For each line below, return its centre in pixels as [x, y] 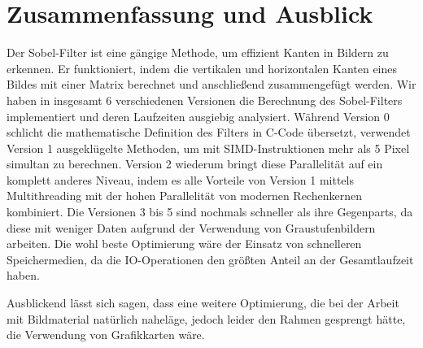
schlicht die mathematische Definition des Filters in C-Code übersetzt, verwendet [209, 132]
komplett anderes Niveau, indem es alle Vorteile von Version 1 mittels [180, 179]
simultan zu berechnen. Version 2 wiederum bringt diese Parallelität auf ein [195, 164]
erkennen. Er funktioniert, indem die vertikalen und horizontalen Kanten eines [202, 68]
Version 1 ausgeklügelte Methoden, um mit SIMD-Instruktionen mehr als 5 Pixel [208, 148]
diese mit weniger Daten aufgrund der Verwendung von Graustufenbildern [191, 227]
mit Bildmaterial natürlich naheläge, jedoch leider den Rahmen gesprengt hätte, [206, 318]
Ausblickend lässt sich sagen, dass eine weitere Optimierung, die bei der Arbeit [203, 303]
